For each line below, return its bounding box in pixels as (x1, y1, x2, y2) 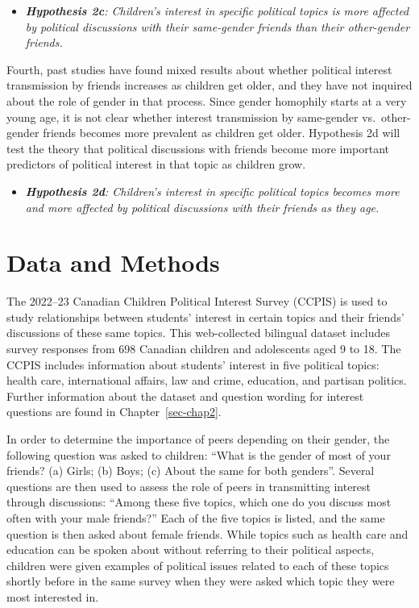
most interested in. (6, 588, 99, 605)
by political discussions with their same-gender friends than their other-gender (25, 18, 410, 35)
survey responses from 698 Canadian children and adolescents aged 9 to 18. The (6, 340, 401, 357)
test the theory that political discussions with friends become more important (6, 140, 390, 156)
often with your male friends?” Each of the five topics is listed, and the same (6, 509, 385, 526)
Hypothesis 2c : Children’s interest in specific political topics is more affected (25, 2, 409, 19)
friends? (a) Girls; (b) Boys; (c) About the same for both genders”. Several (6, 462, 375, 479)
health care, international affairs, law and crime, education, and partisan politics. (6, 372, 407, 389)
